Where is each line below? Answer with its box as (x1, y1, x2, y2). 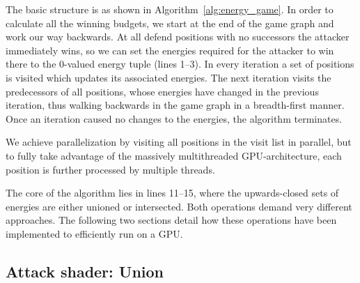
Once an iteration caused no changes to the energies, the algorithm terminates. (6, 111, 343, 125)
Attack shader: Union (6, 260, 164, 282)
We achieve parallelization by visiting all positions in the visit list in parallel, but (6, 135, 352, 149)
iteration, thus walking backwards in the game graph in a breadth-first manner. (6, 98, 345, 112)
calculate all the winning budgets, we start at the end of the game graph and (6, 15, 334, 30)
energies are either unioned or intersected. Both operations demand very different (6, 199, 352, 213)
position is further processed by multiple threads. (6, 162, 215, 176)
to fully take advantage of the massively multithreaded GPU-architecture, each (6, 148, 342, 162)
